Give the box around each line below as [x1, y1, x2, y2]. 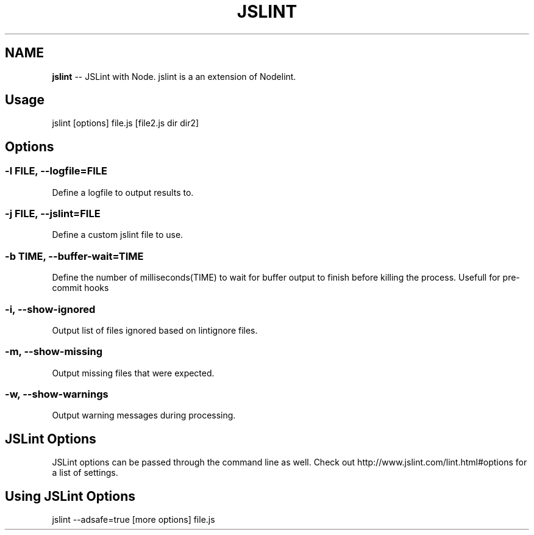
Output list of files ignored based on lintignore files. [52, 325, 258, 336]
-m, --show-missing [5, 345, 103, 358]
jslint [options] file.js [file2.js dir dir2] [52, 118, 199, 129]
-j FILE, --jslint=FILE [5, 207, 101, 220]
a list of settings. [52, 467, 118, 478]
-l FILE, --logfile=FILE [5, 165, 108, 178]
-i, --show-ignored [5, 303, 96, 315]
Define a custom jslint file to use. [52, 229, 183, 240]
